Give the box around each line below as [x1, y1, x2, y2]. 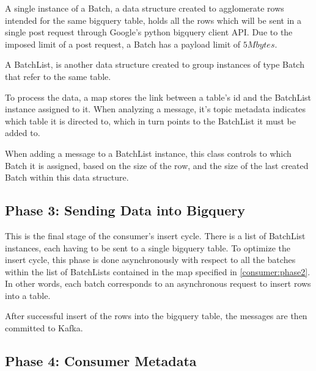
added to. [5, 126, 40, 139]
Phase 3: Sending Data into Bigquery [5, 201, 245, 220]
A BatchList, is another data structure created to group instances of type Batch [5, 58, 304, 71]
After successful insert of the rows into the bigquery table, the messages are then [5, 309, 307, 322]
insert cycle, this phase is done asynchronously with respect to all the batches [5, 253, 296, 266]
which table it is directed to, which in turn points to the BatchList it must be [5, 114, 296, 127]
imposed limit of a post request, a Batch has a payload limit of [5, 37, 241, 50]
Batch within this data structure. [5, 171, 129, 184]
